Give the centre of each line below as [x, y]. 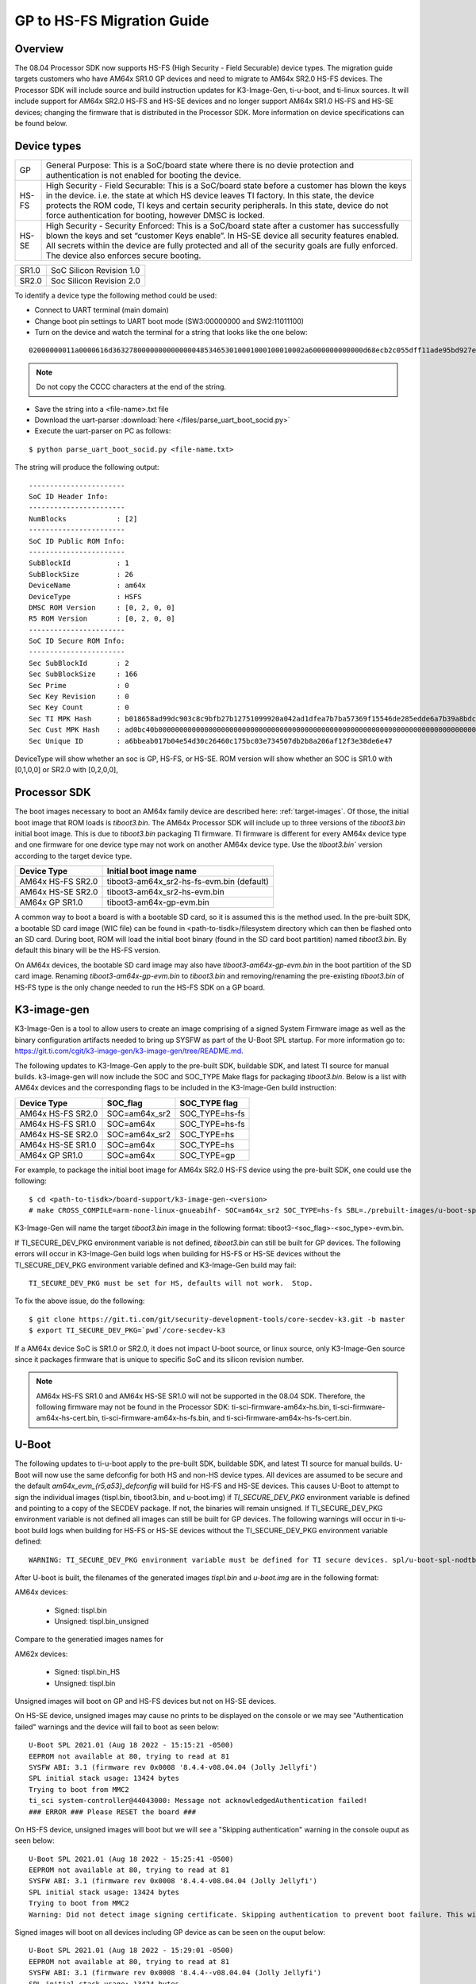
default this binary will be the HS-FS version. [88, 950]
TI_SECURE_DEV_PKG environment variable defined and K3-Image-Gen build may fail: [155, 1265]
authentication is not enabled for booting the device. [144, 175]
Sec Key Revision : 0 [79, 697]
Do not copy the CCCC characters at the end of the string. [131, 387]
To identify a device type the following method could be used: [116, 295]
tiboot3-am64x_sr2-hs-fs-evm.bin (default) [188, 882]
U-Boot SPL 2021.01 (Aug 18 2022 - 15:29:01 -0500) [131, 1951]
